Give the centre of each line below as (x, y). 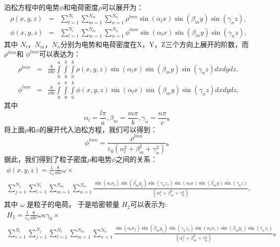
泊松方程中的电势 (32, 7)
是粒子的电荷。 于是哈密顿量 (73, 204)
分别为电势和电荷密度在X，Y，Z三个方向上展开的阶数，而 (155, 44)
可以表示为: (148, 204)
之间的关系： (137, 159)
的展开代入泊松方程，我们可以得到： (98, 129)
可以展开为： (123, 7)
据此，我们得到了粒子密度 (46, 159)
